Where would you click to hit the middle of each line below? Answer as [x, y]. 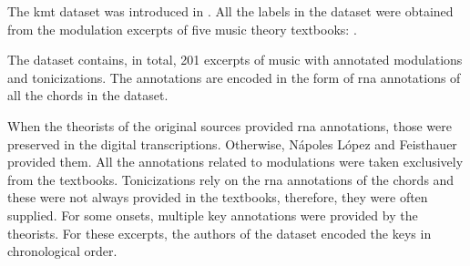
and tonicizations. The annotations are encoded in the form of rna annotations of [234, 77]
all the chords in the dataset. [88, 95]
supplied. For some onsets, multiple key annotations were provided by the [213, 215]
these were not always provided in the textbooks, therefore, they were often [218, 197]
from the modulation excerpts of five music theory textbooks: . [182, 29]
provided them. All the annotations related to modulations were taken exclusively [235, 162]
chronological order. [62, 251]
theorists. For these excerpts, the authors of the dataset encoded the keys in [220, 233]
